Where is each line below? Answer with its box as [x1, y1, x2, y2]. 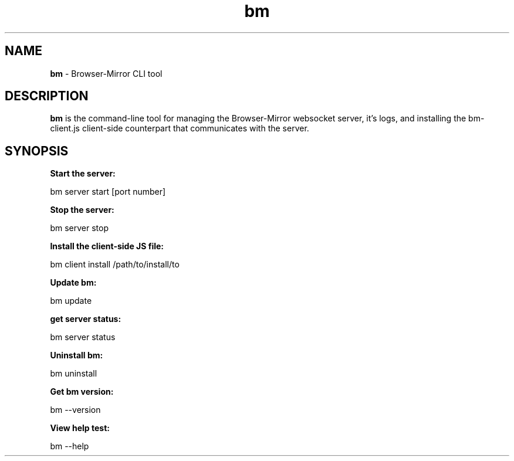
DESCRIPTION [5, 89, 89, 104]
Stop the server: [50, 205, 114, 215]
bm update [50, 296, 92, 306]
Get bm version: [50, 387, 114, 397]
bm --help [50, 441, 89, 452]
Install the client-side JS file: [50, 241, 164, 252]
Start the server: [50, 168, 116, 179]
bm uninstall [50, 368, 97, 379]
